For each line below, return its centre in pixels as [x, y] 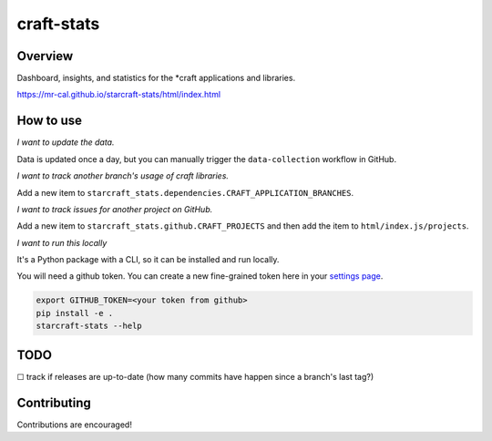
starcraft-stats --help [89, 326]
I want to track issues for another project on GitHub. [115, 209]
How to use [49, 121]
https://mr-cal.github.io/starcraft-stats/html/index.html [119, 95]
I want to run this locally [62, 242]
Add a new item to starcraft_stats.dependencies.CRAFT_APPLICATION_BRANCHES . [185, 192]
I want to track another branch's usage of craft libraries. [123, 176]
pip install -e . [75, 313]
